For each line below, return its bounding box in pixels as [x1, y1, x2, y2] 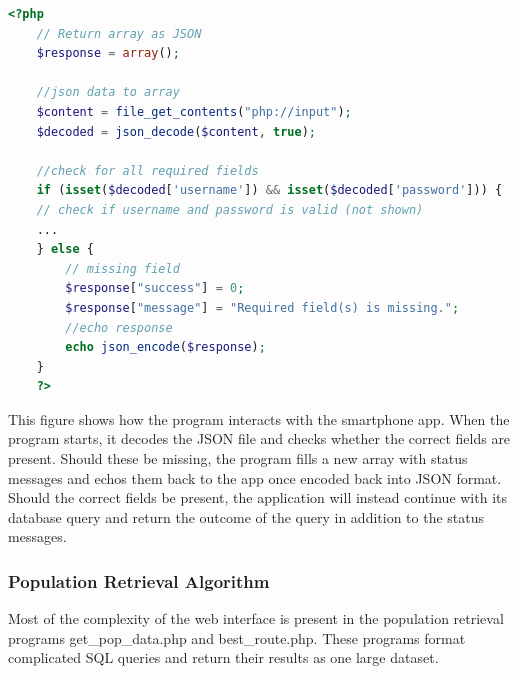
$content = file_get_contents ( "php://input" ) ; [36, 104, 352, 119]
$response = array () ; [36, 46, 180, 61]
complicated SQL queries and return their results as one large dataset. [8, 647, 439, 668]
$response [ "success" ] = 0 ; [65, 281, 245, 296]
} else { [36, 242, 94, 257]
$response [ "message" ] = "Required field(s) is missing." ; [65, 300, 460, 315]
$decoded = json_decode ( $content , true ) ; [36, 124, 316, 139]
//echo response [65, 320, 173, 335]
